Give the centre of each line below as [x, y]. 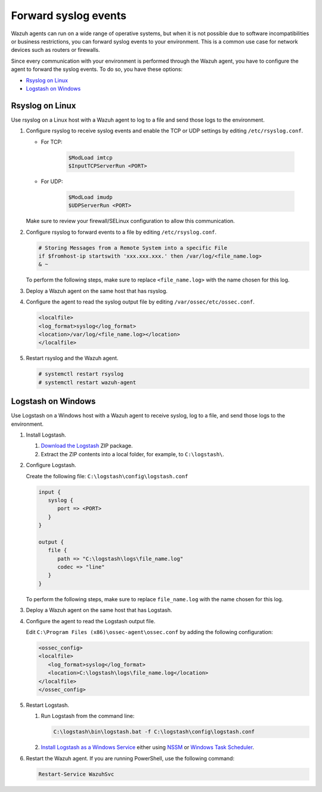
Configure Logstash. [51, 465]
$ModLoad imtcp [90, 157]
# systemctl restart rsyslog [81, 374]
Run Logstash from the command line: [88, 716]
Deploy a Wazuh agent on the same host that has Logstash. [99, 610]
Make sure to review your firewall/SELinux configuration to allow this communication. [130, 221]
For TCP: [52, 142]
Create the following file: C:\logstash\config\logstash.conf [107, 476]
